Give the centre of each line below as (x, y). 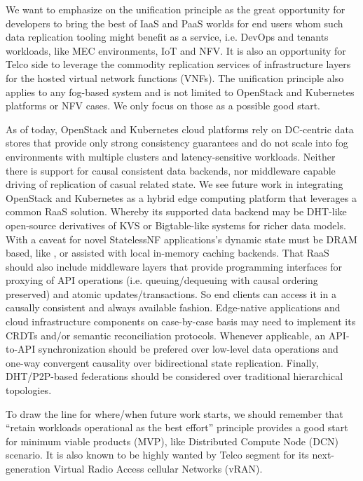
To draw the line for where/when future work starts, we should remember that (174, 413)
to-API (21, 349)
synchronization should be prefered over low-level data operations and (188, 349)
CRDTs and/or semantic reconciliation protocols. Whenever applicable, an (166, 335)
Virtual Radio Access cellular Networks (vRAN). (158, 468)
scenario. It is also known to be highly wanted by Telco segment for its (157, 455)
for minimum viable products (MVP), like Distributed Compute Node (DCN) (172, 441)
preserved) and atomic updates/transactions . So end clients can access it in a (171, 293)
